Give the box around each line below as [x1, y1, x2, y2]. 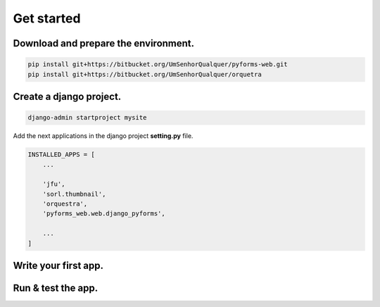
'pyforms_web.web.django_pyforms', [42, 210, 165, 218]
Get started [13, 11, 81, 26]
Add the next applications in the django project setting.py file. [13, 132, 194, 140]
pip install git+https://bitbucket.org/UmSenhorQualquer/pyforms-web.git [27, 61, 288, 68]
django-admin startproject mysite [27, 113, 147, 122]
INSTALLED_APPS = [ [27, 151, 95, 158]
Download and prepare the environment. [13, 37, 195, 49]
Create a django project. [13, 90, 122, 102]
